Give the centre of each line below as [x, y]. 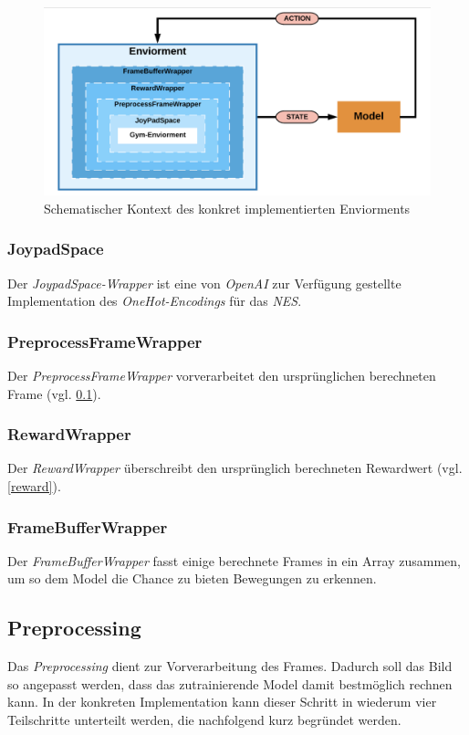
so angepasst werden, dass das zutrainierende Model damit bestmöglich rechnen [230, 683]
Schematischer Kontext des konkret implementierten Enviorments [227, 208]
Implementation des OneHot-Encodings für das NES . [155, 301]
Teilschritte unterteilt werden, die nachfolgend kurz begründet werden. [204, 719]
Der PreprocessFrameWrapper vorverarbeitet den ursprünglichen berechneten [222, 376]
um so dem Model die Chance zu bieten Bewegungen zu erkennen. [192, 578]
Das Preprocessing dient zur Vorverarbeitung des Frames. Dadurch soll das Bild [230, 666]
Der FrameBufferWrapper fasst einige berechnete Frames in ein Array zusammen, [234, 560]
